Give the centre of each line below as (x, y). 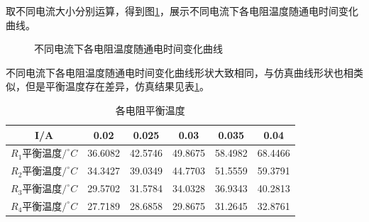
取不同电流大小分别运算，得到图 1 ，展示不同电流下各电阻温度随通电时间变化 (182, 11)
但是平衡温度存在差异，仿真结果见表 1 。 (117, 86)
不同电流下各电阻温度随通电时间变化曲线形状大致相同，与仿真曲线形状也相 (180, 72)
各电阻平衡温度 (150, 110)
